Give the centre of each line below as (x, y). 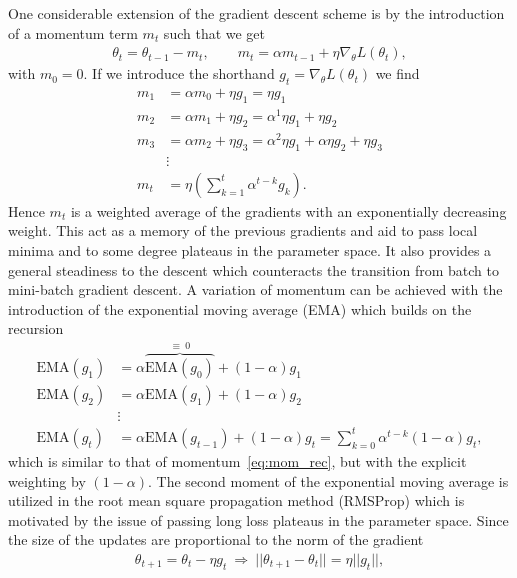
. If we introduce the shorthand (179, 73)
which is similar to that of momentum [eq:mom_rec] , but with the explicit (237, 460)
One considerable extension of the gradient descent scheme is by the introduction (256, 13)
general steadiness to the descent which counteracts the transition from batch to (253, 269)
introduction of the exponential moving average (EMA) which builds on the (240, 308)
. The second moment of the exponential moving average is (328, 480)
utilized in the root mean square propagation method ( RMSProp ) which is (236, 500)
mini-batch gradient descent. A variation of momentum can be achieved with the (255, 289)
